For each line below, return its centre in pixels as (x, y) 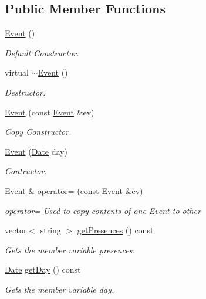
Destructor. (25, 92)
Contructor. (26, 171)
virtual (17, 72)
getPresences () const (115, 230)
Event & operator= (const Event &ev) (74, 190)
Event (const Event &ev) (50, 112)
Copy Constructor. (38, 132)
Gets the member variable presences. (70, 249)
